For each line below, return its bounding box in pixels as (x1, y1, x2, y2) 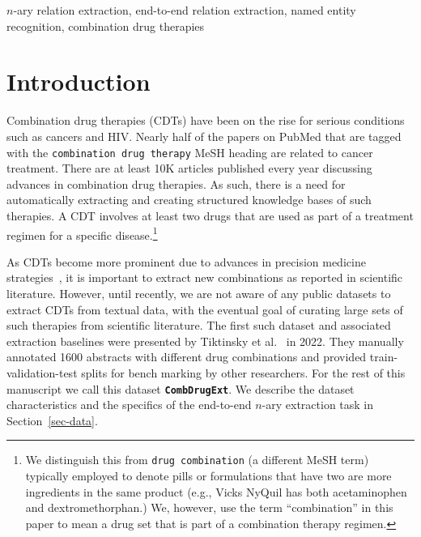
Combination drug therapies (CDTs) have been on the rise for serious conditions (6, 112, 405, 129)
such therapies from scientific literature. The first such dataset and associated (6, 317, 391, 334)
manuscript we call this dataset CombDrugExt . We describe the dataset (6, 380, 355, 397)
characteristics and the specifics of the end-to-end (6, 396, 252, 413)
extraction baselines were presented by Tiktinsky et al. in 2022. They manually (6, 332, 404, 349)
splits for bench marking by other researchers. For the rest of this (81, 364, 406, 381)
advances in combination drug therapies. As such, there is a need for (6, 175, 346, 192)
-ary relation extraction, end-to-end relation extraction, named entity (13, 2, 356, 18)
